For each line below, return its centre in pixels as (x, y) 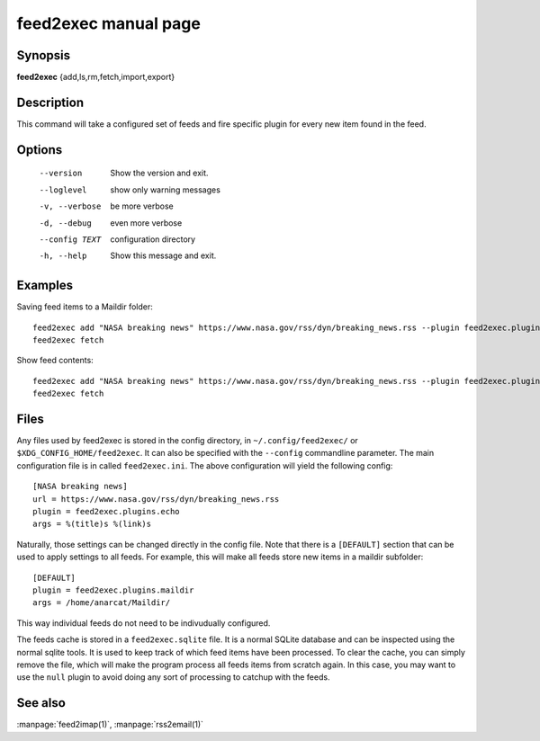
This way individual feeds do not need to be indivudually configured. (144, 623)
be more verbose (142, 206)
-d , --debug (65, 223)
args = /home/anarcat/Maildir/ (102, 603)
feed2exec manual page (109, 23)
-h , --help (63, 256)
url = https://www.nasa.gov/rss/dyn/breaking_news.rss (156, 499)
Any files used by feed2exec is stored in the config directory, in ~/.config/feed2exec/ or (188, 441)
